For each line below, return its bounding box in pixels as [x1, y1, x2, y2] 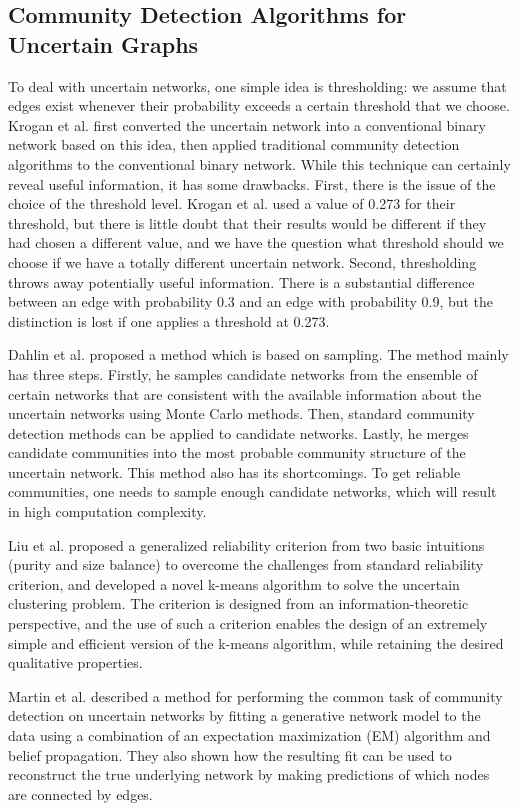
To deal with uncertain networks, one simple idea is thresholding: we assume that [8, 75, 507, 96]
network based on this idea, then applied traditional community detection [8, 134, 460, 155]
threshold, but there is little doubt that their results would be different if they [8, 212, 487, 233]
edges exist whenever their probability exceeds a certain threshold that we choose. [8, 95, 510, 116]
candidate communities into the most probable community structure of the [8, 442, 466, 463]
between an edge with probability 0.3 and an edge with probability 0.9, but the [8, 291, 494, 312]
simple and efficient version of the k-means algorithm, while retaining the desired [8, 632, 504, 653]
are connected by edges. [8, 783, 153, 804]
